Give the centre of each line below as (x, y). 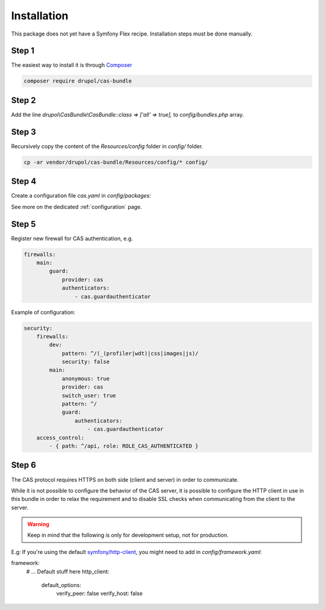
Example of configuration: (43, 312)
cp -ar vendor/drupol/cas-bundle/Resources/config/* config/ (116, 162)
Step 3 (23, 132)
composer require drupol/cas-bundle (78, 81)
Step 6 (23, 465)
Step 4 (24, 182)
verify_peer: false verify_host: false (99, 594)
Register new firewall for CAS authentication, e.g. (72, 238)
